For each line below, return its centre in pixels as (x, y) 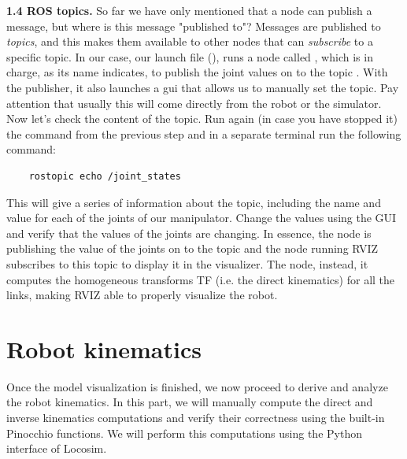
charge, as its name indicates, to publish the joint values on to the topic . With (197, 72)
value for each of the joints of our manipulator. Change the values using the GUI (202, 218)
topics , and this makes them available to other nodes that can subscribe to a (190, 41)
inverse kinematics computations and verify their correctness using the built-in (196, 417)
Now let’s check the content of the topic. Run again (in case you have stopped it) (202, 118)
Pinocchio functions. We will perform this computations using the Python (184, 433)
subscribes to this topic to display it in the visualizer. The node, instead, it (187, 263)
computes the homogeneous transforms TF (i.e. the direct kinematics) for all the (201, 279)
